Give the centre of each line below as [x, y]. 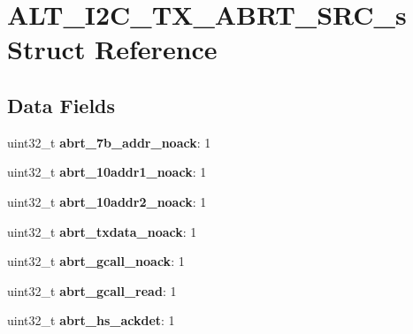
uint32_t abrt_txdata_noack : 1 [102, 231]
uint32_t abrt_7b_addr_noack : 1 [109, 142]
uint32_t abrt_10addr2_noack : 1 [107, 201]
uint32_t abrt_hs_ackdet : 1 [91, 320]
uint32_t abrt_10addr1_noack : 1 [107, 172]
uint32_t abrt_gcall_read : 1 [92, 290]
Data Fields [61, 105]
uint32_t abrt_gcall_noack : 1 [96, 261]
